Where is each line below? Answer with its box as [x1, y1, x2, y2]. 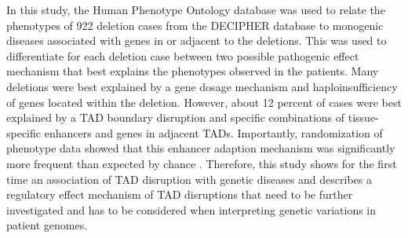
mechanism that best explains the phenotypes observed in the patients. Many [6, 63, 379, 79]
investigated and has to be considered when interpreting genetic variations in [6, 201, 377, 218]
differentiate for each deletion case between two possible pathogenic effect [6, 47, 359, 64]
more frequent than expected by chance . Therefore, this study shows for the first [6, 155, 397, 171]
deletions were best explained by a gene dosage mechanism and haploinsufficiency [6, 78, 398, 94]
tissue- [348, 109, 379, 126]
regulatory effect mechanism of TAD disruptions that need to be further [6, 186, 353, 203]
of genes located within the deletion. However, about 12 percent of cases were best [6, 93, 402, 110]
